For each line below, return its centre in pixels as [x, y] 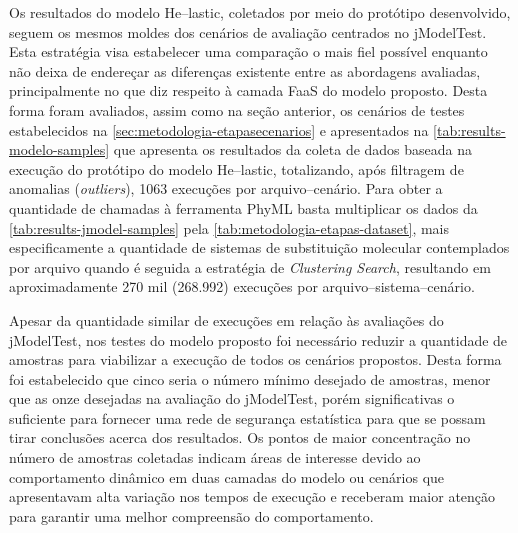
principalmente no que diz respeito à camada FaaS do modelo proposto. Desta [248, 90]
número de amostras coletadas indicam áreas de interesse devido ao [215, 457]
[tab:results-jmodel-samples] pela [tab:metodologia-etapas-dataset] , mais [229, 227]
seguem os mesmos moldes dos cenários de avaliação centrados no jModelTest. [248, 31]
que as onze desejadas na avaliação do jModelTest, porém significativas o [232, 398]
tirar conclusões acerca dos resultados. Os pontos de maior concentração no [240, 437]
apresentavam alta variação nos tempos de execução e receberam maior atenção [252, 496]
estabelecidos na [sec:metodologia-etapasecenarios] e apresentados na [219, 129]
